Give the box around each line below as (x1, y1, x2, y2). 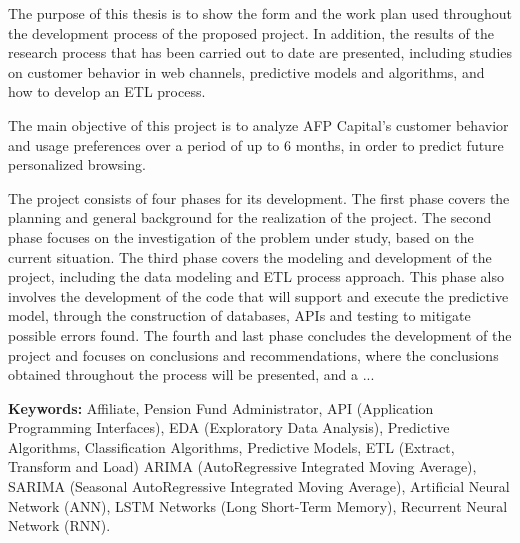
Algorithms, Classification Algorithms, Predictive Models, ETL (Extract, (8, 436, 455, 457)
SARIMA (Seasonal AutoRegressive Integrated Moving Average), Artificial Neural (8, 476, 510, 497)
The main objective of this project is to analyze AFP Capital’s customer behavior (8, 114, 509, 135)
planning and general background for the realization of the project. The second (8, 207, 492, 228)
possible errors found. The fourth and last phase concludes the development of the (8, 324, 512, 345)
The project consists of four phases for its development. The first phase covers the (8, 187, 510, 208)
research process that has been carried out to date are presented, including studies (8, 42, 513, 63)
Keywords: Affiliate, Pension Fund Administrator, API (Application (8, 397, 434, 418)
